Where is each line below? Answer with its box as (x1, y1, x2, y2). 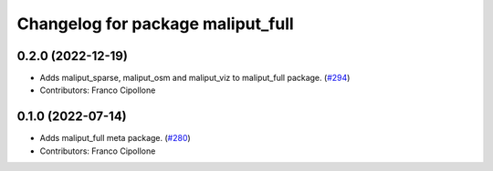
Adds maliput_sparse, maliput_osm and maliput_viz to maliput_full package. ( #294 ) (39, 73, 351, 84)
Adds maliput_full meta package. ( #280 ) (39, 133, 191, 144)
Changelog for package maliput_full (16, 14, 294, 34)
